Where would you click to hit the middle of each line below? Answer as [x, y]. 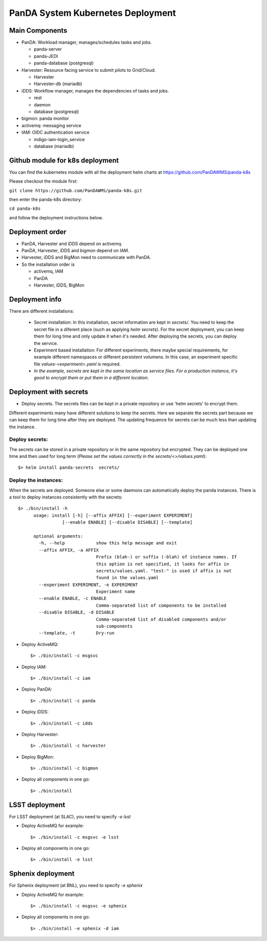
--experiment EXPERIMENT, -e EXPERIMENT [88, 585]
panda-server [48, 49]
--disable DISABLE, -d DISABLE [77, 612]
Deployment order [38, 232]
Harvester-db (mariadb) [58, 84]
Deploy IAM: [34, 667]
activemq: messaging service [51, 125]
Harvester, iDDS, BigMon [59, 285]
